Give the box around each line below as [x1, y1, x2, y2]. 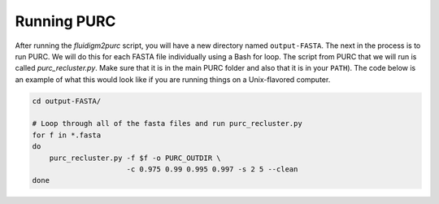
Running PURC [15, 12, 116, 30]
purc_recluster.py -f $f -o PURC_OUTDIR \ [49, 153, 221, 163]
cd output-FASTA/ [32, 96, 102, 106]
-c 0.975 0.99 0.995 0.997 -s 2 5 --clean [126, 165, 298, 174]
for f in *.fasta [32, 130, 102, 140]
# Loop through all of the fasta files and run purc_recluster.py [32, 119, 302, 128]
